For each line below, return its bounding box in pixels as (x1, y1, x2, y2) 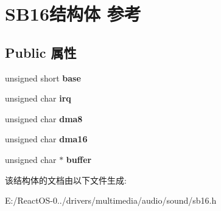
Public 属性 (5, 43, 77, 61)
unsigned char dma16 (5, 133, 88, 145)
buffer (66, 153, 92, 165)
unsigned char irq (5, 92, 71, 105)
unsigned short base (5, 71, 81, 84)
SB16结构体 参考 (5, 1, 141, 26)
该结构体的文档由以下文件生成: (5, 173, 127, 186)
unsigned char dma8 (5, 112, 83, 125)
